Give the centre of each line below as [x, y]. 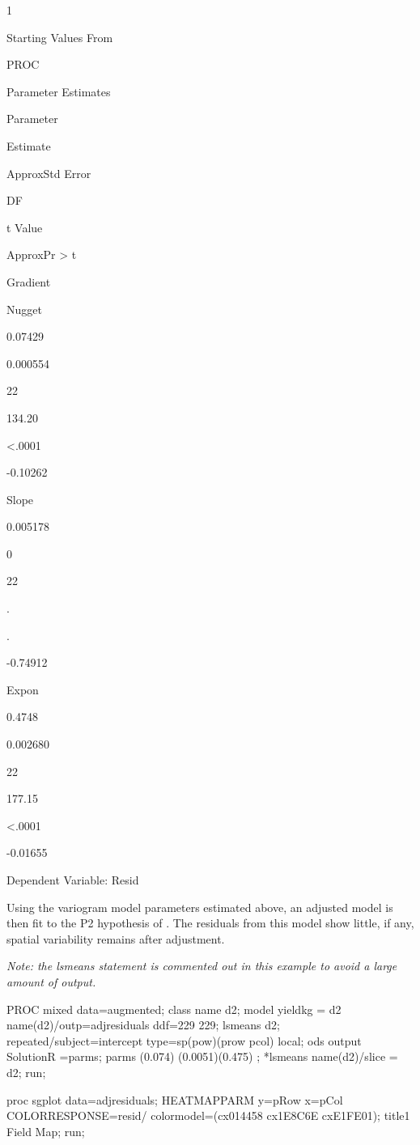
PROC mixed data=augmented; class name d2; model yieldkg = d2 [174, 1009]
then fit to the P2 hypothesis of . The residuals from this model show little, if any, [210, 923]
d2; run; [26, 1072]
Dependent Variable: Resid [73, 880]
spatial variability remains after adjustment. [116, 938]
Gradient [29, 281]
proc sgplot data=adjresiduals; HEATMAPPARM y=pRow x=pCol [175, 1099]
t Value [25, 227]
